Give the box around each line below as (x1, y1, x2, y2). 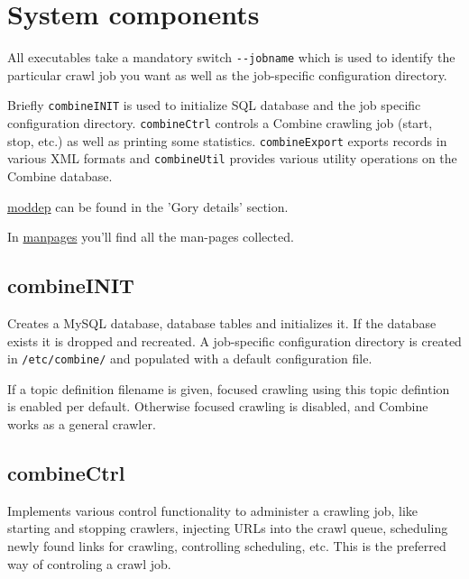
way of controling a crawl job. (7, 554, 171, 573)
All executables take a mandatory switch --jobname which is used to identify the (7, 48, 455, 67)
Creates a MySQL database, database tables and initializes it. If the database (7, 313, 437, 332)
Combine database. (7, 167, 113, 185)
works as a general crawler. (7, 415, 156, 434)
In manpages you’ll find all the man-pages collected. (7, 227, 294, 246)
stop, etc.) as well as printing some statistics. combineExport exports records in (7, 131, 447, 150)
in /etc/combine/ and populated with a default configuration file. (7, 349, 372, 368)
